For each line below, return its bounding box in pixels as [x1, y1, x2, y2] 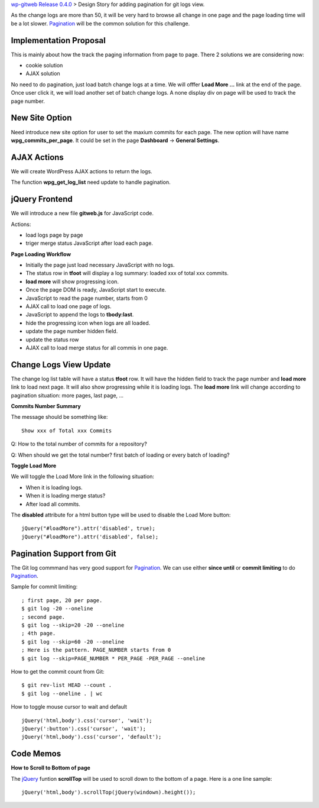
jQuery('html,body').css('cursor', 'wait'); [21, 717, 153, 724]
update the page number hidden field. [25, 328, 118, 335]
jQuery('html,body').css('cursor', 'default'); [21, 733, 162, 741]
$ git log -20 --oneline [21, 605, 93, 612]
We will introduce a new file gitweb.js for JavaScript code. [11, 210, 154, 217]
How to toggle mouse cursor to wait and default [11, 703, 127, 710]
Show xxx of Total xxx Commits [21, 427, 112, 434]
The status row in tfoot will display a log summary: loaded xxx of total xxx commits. [25, 270, 229, 277]
